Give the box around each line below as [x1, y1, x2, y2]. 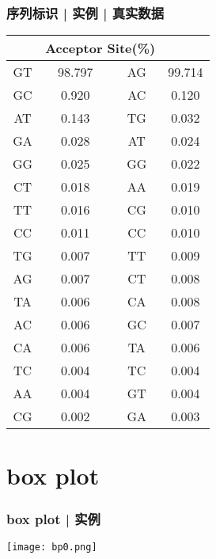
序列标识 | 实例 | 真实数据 [6, 2, 165, 22]
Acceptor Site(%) [45, 39, 156, 58]
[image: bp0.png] [6, 541, 97, 553]
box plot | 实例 [6, 508, 100, 528]
